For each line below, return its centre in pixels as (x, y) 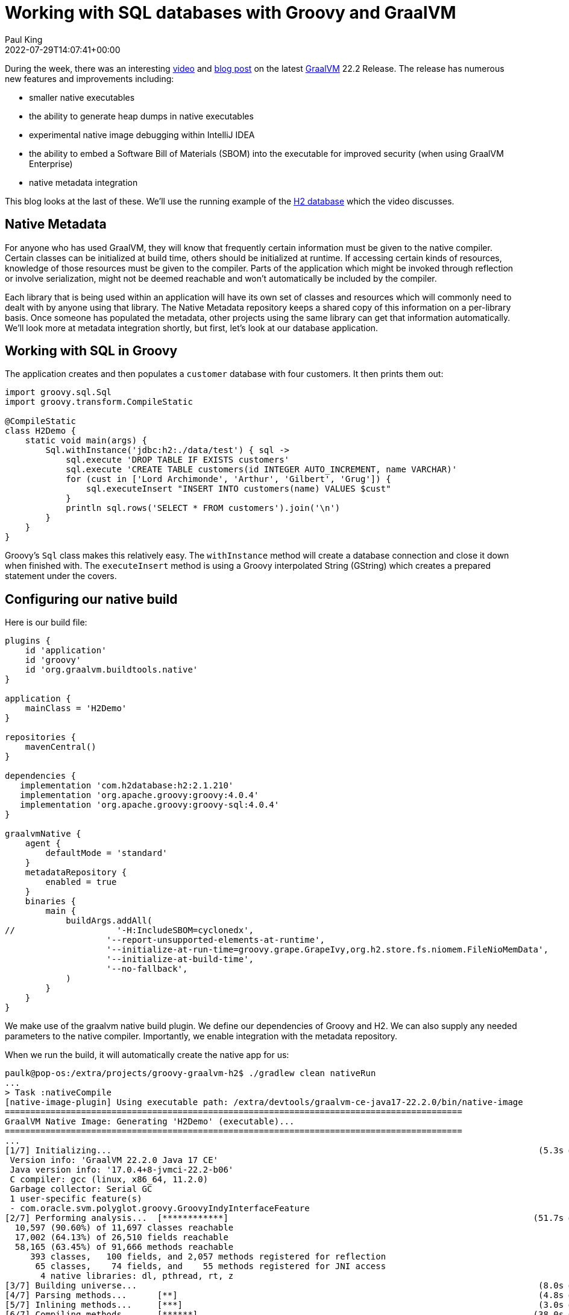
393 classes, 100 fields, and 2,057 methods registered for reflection (208, 1257)
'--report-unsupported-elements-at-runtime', (216, 940)
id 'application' (66, 651)
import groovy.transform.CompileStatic (99, 402)
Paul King (24, 39)
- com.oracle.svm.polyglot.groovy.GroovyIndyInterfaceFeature (160, 1209)
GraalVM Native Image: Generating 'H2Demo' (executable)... (150, 1122)
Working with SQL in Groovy (91, 351)
